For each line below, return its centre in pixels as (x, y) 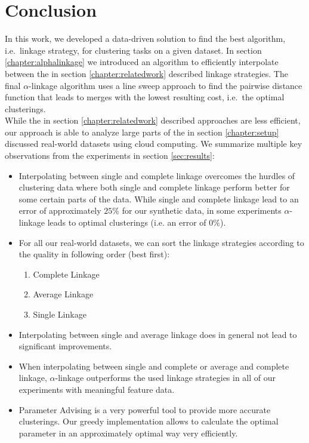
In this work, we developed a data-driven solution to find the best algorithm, (145, 39)
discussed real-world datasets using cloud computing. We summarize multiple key (154, 144)
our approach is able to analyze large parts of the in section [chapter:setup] (142, 132)
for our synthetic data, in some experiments (202, 210)
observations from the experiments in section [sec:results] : (110, 156)
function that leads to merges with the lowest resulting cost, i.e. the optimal (145, 97)
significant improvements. (65, 346)
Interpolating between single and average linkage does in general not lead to (158, 334)
